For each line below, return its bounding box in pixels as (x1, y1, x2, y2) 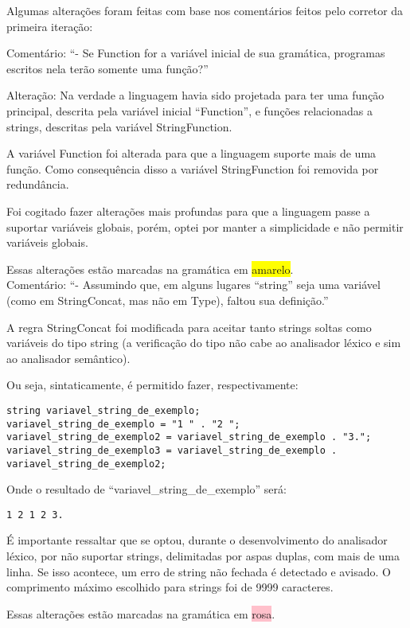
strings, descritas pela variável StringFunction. (6, 118, 232, 135)
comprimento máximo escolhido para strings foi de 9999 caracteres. (6, 579, 334, 595)
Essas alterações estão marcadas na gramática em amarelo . (6, 260, 294, 277)
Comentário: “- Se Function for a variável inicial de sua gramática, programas (6, 45, 385, 61)
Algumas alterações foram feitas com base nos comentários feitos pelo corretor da (6, 2, 404, 18)
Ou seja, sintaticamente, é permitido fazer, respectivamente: (6, 376, 299, 393)
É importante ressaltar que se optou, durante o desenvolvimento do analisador (6, 532, 388, 548)
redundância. (6, 176, 69, 193)
